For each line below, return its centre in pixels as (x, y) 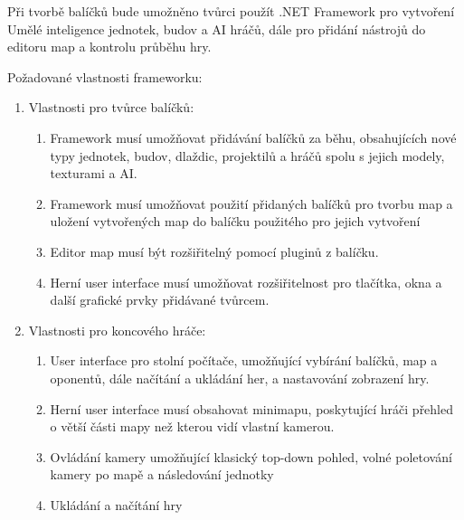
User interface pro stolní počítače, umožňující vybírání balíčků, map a (244, 360)
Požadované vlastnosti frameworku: (105, 76)
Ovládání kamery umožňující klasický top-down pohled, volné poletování (251, 456)
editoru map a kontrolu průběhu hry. (109, 47)
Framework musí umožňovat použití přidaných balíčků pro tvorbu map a (251, 203)
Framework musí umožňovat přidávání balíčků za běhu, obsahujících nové (253, 137)
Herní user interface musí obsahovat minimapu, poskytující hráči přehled (252, 408)
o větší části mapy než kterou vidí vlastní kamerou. (192, 426)
